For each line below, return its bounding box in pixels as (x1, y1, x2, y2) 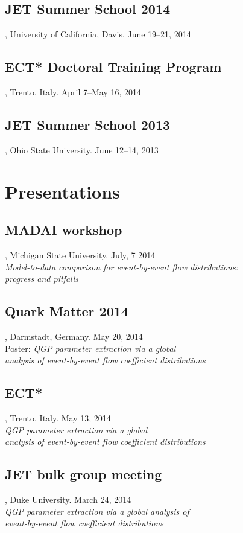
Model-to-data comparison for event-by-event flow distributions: (5, 260, 239, 273)
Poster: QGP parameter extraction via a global (5, 342, 176, 354)
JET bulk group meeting (5, 465, 162, 484)
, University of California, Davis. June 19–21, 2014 (5, 28, 191, 40)
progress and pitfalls (5, 272, 79, 285)
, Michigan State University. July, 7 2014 (5, 248, 156, 261)
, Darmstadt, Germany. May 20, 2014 (5, 330, 143, 342)
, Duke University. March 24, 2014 (5, 493, 131, 505)
